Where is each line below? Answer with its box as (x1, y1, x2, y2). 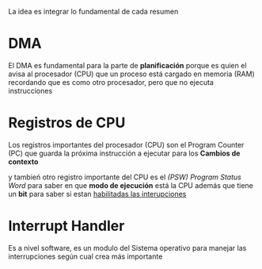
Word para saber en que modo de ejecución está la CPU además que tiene (8, 180, 253, 190)
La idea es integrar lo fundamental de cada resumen (8, 7, 179, 16)
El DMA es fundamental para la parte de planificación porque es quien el (8, 60, 247, 70)
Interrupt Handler (8, 217, 125, 235)
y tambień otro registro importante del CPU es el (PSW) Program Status (8, 172, 241, 182)
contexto (8, 156, 39, 166)
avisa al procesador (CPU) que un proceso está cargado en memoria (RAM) (8, 69, 255, 79)
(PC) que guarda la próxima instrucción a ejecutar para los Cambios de (8, 148, 241, 158)
